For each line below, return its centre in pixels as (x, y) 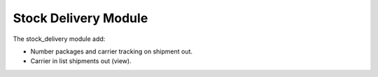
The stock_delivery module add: (59, 39)
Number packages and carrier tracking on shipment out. (111, 51)
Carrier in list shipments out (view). (81, 61)
